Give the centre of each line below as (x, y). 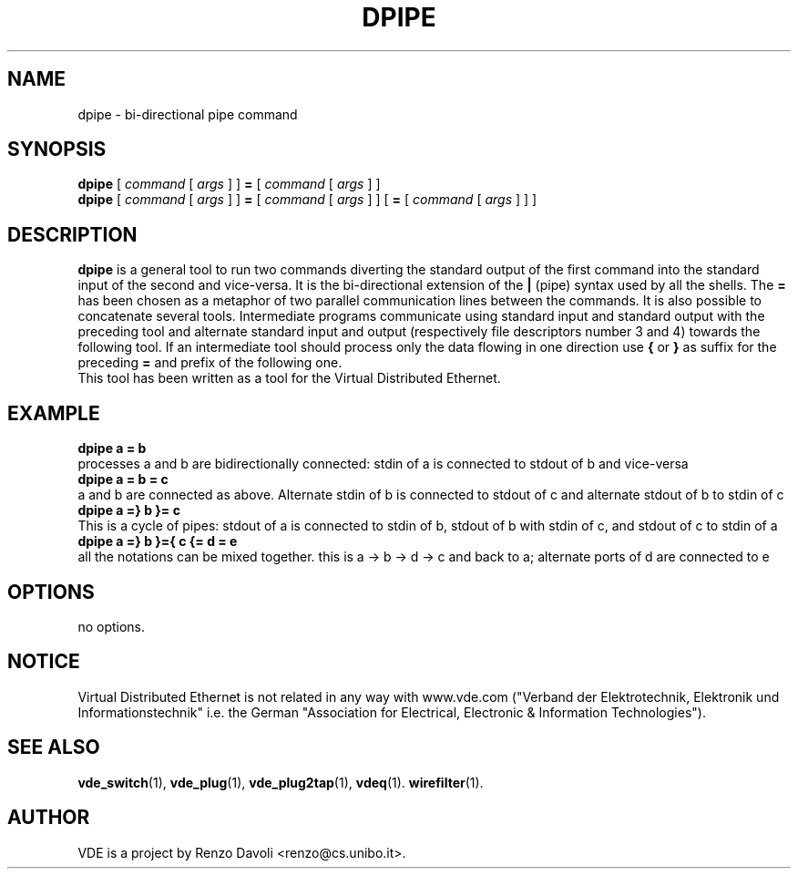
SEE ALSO (54, 747)
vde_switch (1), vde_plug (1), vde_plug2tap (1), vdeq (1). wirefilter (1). (281, 782)
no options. (112, 626)
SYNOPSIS (57, 149)
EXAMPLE (54, 413)
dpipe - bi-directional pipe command (188, 114)
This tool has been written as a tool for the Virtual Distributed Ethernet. (289, 378)
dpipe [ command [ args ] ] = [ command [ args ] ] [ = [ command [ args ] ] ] (307, 200)
